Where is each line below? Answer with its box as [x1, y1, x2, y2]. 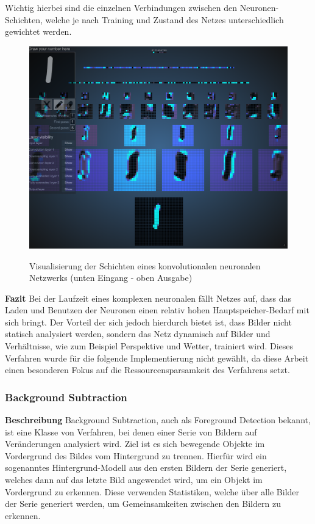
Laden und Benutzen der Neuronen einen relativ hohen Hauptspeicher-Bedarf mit [5, 304, 310, 316]
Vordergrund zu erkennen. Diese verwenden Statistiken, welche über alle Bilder [5, 485, 300, 498]
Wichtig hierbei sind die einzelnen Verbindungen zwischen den [5, 1, 237, 13]
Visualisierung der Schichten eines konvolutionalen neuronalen [29, 259, 261, 272]
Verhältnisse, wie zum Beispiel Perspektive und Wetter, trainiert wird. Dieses [5, 340, 293, 352]
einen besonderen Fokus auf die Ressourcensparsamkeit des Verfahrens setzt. [5, 363, 290, 376]
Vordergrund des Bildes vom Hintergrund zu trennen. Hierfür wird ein [5, 449, 267, 462]
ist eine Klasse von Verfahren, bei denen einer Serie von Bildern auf [5, 425, 257, 438]
